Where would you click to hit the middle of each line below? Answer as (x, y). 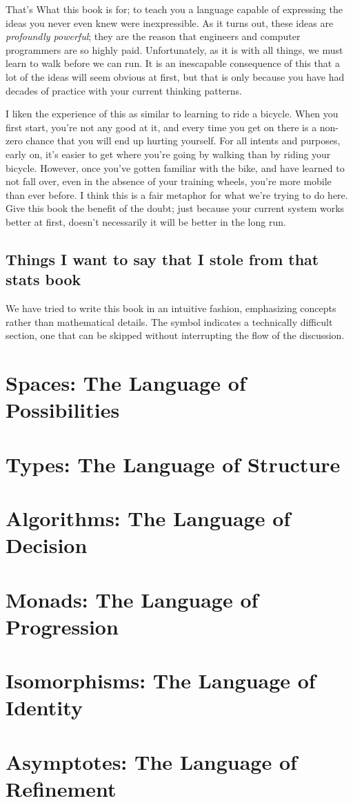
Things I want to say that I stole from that (162, 259)
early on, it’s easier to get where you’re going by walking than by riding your (168, 154)
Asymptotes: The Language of (151, 761)
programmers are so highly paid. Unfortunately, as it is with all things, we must (174, 49)
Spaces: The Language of (126, 383)
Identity (44, 707)
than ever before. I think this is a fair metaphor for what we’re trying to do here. (177, 194)
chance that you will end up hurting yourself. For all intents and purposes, (183, 141)
